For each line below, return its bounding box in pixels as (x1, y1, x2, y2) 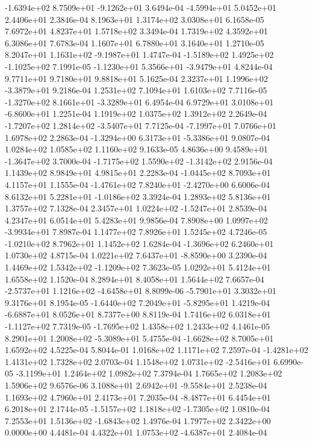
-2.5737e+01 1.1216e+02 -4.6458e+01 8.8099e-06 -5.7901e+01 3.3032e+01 (5, 284, 277, 297)
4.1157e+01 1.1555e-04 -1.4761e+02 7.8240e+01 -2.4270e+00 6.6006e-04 (5, 178, 270, 190)
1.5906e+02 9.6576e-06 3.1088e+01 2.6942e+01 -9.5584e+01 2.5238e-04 (5, 379, 267, 391)
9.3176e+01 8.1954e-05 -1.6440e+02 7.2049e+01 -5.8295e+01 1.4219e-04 (5, 296, 270, 308)
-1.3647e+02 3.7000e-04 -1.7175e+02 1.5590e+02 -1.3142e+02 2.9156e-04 (5, 154, 273, 167)
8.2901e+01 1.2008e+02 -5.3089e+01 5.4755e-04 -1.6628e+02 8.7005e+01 (5, 331, 274, 344)
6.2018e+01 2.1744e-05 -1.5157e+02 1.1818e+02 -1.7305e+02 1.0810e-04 (5, 402, 270, 415)
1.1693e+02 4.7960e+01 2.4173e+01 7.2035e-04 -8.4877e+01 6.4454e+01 (5, 390, 271, 403)
